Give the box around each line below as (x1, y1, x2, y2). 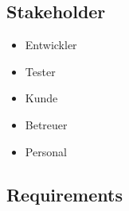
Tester (25, 63, 56, 79)
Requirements (6, 182, 123, 206)
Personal (25, 143, 67, 159)
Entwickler (25, 36, 77, 53)
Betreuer (25, 116, 68, 132)
